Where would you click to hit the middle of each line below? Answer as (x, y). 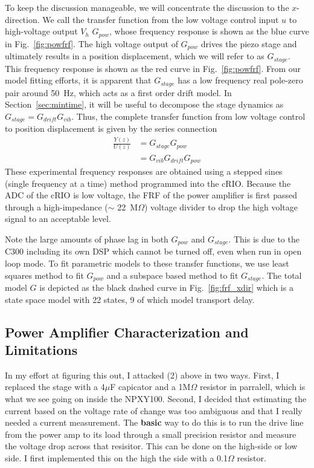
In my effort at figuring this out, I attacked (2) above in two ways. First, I (142, 375)
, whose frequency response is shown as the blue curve (209, 31)
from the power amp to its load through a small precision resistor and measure (151, 434)
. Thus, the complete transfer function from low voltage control (188, 116)
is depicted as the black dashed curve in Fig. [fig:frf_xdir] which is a (166, 288)
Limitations (41, 349)
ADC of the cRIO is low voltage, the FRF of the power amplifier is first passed (151, 195)
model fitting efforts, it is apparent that (78, 80)
